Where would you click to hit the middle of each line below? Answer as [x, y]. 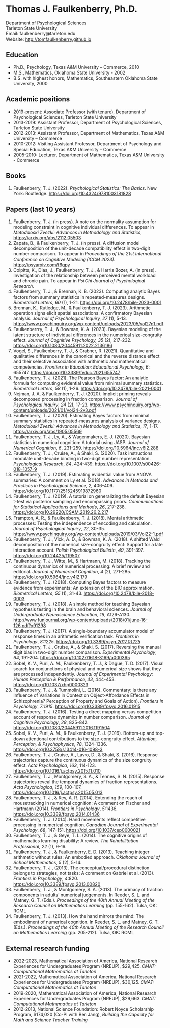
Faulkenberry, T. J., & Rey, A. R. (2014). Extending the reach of [78, 798]
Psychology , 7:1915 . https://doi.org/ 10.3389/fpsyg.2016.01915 [77, 706]
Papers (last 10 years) [41, 209]
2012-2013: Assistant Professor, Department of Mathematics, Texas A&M [89, 133]
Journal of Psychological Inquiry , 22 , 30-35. [59, 529]
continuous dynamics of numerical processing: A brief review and [81, 566]
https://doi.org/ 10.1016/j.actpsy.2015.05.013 [58, 793]
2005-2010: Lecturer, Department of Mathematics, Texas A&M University [89, 155]
